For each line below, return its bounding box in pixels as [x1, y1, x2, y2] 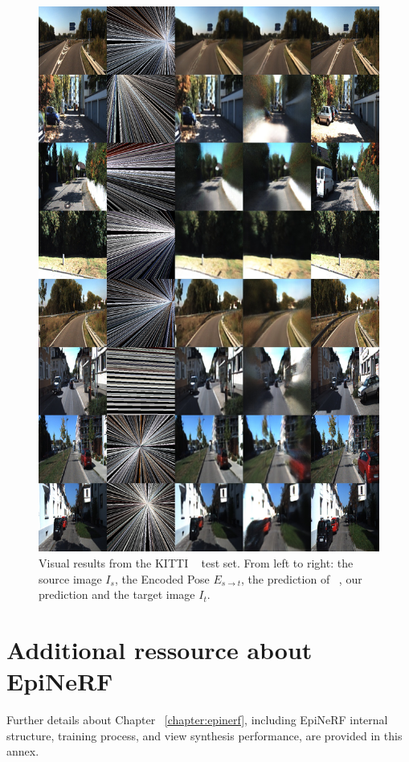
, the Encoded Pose [114, 570, 210, 587]
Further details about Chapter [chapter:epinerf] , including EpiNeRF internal [6, 711, 388, 728]
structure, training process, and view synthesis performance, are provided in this [6, 727, 403, 744]
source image [39, 570, 102, 587]
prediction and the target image [39, 586, 195, 603]
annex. [6, 743, 39, 760]
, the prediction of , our [241, 570, 362, 587]
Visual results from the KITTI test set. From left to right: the [39, 554, 354, 571]
